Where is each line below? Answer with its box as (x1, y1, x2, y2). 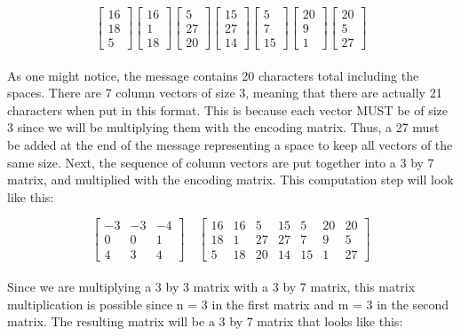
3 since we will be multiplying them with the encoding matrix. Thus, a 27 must (7, 118, 440, 137)
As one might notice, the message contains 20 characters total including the (7, 66, 419, 84)
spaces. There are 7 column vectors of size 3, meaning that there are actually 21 (7, 83, 442, 102)
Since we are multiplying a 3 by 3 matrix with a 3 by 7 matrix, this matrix (7, 277, 416, 296)
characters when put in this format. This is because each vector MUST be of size (7, 100, 449, 119)
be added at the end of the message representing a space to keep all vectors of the (7, 136, 453, 154)
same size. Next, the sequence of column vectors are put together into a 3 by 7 (7, 152, 434, 171)
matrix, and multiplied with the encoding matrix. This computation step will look (7, 170, 454, 189)
